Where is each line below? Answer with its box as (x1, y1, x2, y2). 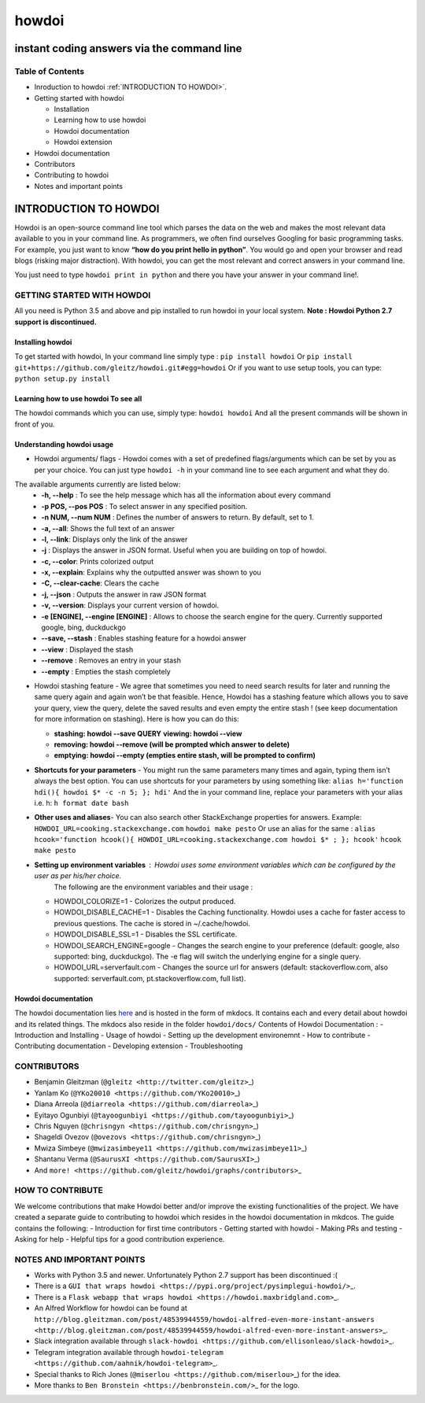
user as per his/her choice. (34, 871, 122, 881)
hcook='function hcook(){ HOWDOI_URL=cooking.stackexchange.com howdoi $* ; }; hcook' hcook (34, 835, 401, 844)
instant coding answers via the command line (14, 42, 242, 55)
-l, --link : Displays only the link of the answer (41, 534, 188, 544)
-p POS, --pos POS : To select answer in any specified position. (41, 501, 248, 511)
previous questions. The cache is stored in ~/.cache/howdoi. (54, 918, 251, 928)
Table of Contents (14, 65, 85, 76)
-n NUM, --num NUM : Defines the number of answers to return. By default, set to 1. (41, 512, 314, 522)
